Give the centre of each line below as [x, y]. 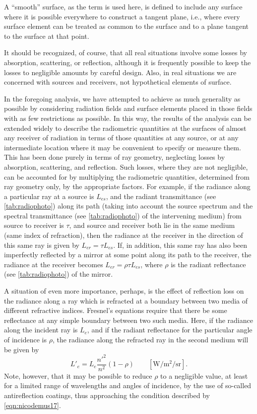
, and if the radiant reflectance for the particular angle [170, 330]
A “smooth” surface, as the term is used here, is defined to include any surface [123, 6]
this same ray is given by [42, 245]
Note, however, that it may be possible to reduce [78, 375]
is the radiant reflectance [208, 264]
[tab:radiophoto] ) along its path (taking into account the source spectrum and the [128, 206]
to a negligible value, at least [204, 375]
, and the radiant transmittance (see [161, 196]
